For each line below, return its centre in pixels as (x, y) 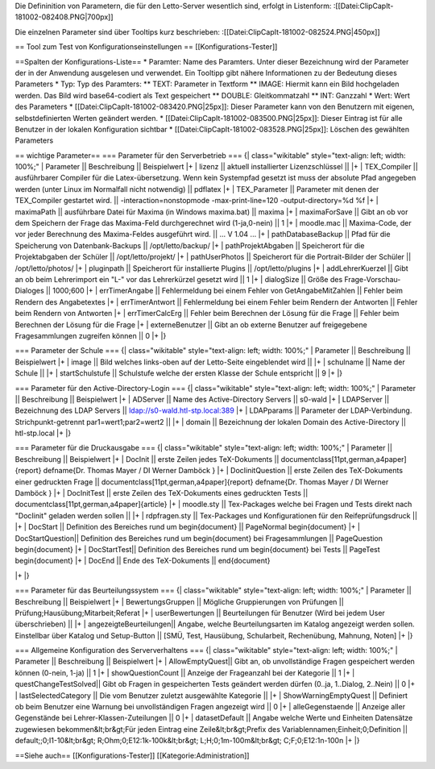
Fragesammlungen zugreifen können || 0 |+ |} (91, 335)
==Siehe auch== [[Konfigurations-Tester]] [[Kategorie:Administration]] (132, 755)
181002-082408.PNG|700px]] (64, 17)
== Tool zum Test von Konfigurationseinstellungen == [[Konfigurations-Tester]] (146, 47)
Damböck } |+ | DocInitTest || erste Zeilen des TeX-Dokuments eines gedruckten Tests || (162, 493)
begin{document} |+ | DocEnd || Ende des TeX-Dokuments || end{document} (143, 561)
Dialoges (29, 291)
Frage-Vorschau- (373, 279)
